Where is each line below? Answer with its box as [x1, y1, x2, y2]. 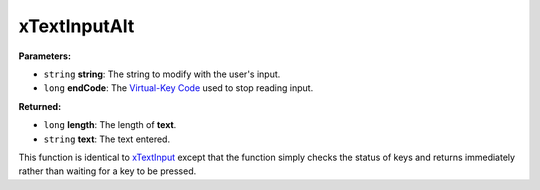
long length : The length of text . [43, 119, 177, 131]
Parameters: [18, 50, 72, 62]
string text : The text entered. [43, 133, 170, 145]
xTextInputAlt [18, 15, 135, 37]
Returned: [18, 100, 62, 112]
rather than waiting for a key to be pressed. [18, 165, 197, 177]
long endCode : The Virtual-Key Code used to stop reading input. [43, 82, 314, 94]
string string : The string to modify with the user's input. [43, 68, 281, 80]
